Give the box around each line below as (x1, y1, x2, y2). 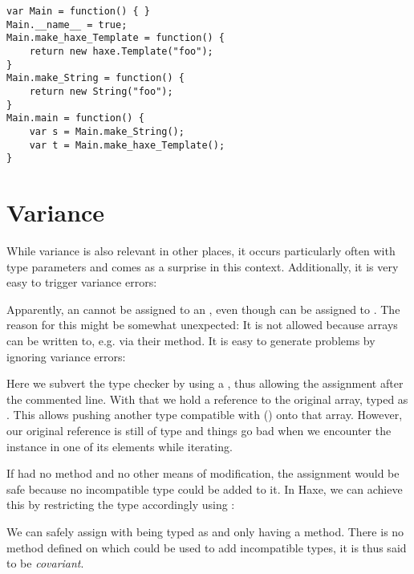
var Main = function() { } (6, 6, 150, 17)
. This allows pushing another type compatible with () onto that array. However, (6, 406, 403, 423)
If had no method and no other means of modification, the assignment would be (6, 465, 400, 482)
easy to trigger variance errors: (6, 274, 157, 291)
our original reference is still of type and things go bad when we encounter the (6, 421, 392, 438)
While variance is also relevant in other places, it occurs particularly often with (6, 242, 396, 259)
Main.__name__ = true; (6, 18, 128, 31)
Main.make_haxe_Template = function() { (6, 32, 225, 44)
